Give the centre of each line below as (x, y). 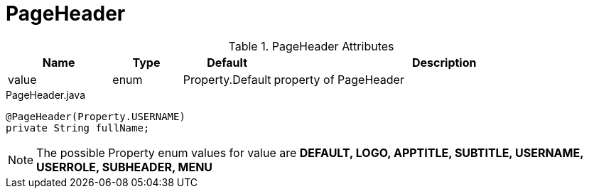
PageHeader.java (45, 95)
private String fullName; (78, 128)
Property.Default (227, 79)
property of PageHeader (339, 79)
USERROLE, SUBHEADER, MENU (125, 167)
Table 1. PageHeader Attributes (311, 46)
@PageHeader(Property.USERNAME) (96, 116)
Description (444, 62)
